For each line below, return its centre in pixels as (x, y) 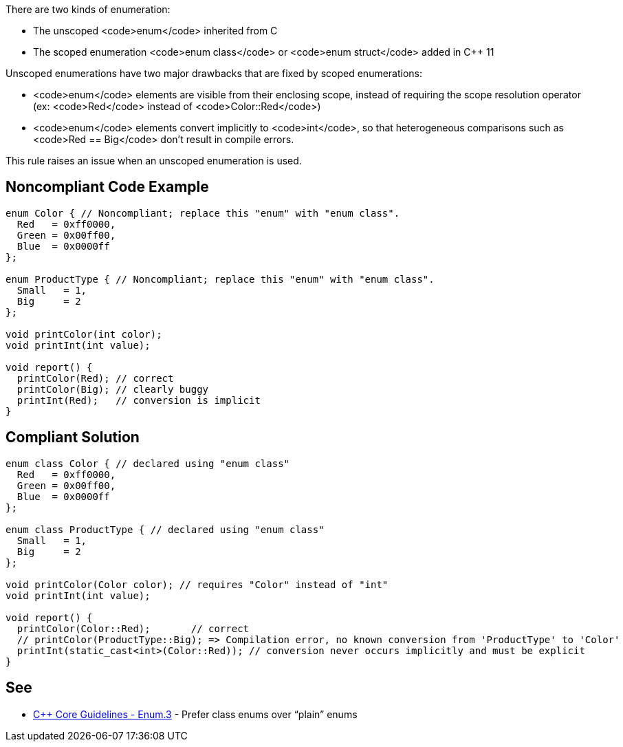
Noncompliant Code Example (107, 187)
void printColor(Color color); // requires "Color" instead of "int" (197, 584)
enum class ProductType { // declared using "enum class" (165, 529)
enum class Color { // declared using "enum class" (148, 463)
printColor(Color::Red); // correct (133, 628)
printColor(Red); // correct (95, 378)
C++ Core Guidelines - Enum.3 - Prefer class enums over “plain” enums (195, 714)
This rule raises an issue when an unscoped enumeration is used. (154, 161)
